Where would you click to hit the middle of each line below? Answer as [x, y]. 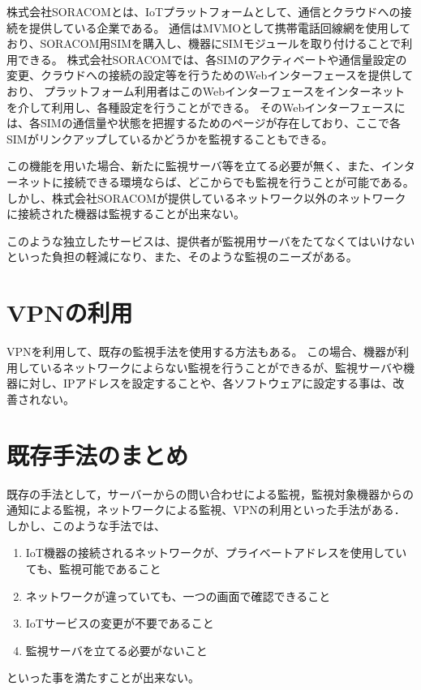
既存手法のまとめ [98, 454]
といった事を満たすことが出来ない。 [103, 677]
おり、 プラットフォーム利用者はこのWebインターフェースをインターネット [206, 90]
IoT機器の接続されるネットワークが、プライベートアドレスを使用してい [216, 553]
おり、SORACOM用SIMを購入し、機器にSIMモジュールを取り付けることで [204, 43]
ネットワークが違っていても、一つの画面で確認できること [178, 596]
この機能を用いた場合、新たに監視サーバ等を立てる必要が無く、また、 [194, 166]
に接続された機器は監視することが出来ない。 [126, 214]
